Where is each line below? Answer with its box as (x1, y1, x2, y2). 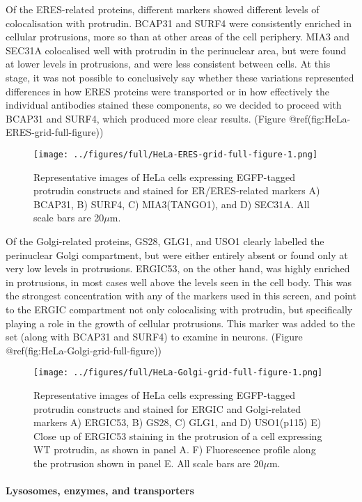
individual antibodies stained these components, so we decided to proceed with (6, 97, 342, 112)
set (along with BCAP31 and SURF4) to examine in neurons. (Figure (6, 329, 303, 344)
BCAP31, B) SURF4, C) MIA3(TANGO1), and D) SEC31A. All (33, 196, 310, 211)
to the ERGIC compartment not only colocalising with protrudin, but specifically (6, 301, 353, 316)
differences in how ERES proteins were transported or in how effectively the (6, 84, 329, 98)
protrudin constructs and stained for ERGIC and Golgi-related (33, 401, 301, 416)
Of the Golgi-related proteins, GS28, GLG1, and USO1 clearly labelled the (6, 233, 324, 248)
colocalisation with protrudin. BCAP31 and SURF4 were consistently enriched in (6, 15, 352, 30)
